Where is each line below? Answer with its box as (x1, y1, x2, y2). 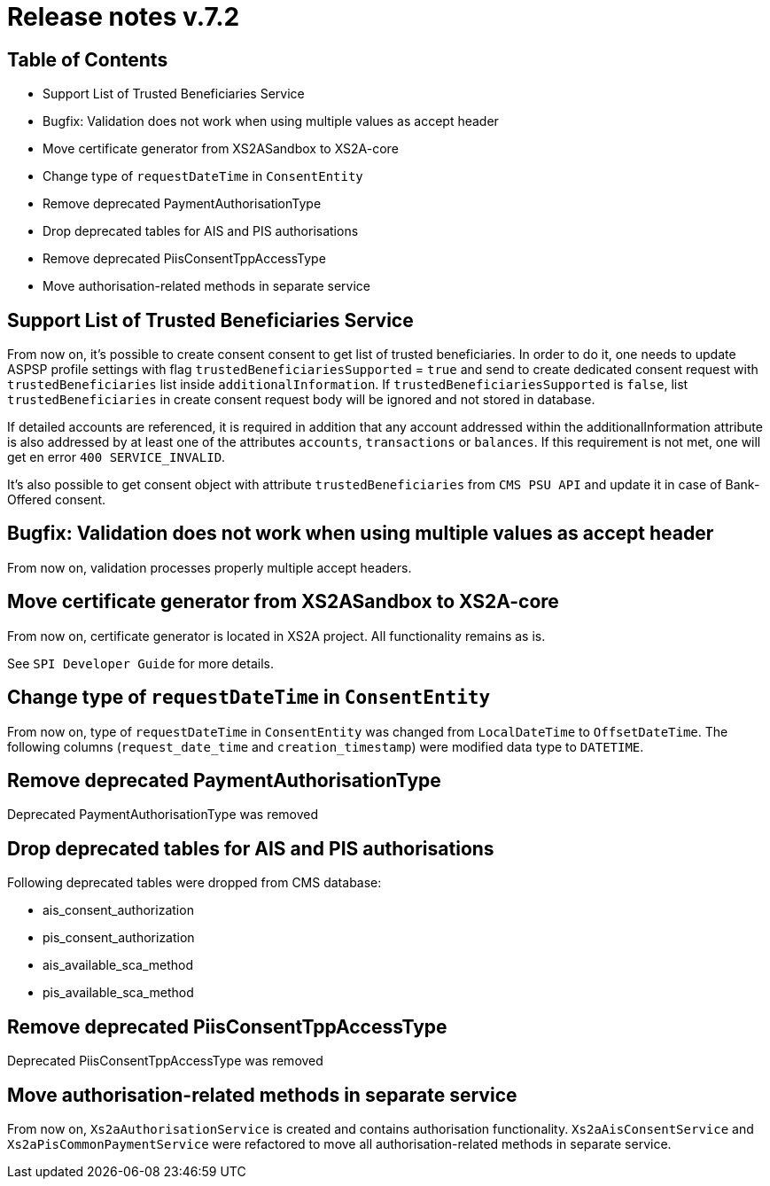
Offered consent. (7, 492, 106, 508)
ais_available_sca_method (43, 957, 193, 973)
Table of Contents (7, 48, 168, 71)
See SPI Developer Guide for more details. (7, 655, 274, 671)
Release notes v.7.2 (7, 2, 240, 32)
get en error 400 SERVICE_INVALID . (7, 449, 226, 465)
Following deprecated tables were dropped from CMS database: (7, 875, 382, 891)
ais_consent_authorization (43, 902, 194, 918)
